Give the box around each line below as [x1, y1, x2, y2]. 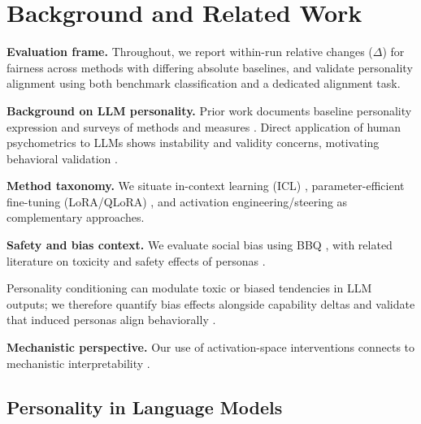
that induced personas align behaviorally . [7, 311, 216, 328]
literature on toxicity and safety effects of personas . [7, 252, 266, 269]
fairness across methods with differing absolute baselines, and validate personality [7, 58, 413, 76]
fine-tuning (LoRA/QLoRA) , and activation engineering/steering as [7, 193, 348, 210]
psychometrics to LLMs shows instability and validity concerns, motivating [7, 134, 380, 151]
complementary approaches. [7, 209, 145, 226]
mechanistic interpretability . [7, 354, 150, 371]
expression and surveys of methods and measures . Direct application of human [7, 118, 401, 135]
